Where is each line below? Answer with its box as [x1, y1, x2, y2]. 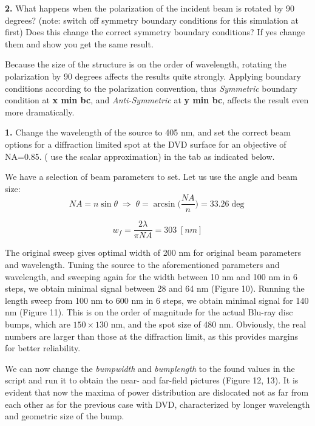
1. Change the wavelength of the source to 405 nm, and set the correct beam [5, 126, 291, 139]
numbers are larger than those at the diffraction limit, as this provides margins [5, 329, 298, 342]
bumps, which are [5, 318, 70, 330]
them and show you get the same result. [5, 37, 154, 50]
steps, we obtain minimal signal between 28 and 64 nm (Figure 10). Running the [5, 282, 305, 295]
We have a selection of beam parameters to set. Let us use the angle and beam [5, 170, 298, 183]
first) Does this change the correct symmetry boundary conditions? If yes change [5, 26, 305, 38]
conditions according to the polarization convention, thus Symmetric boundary [5, 81, 297, 94]
